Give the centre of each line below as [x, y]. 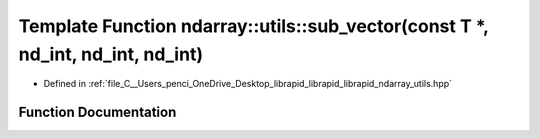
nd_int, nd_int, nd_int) [111, 54]
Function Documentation [97, 112]
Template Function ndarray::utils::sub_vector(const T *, [253, 26]
